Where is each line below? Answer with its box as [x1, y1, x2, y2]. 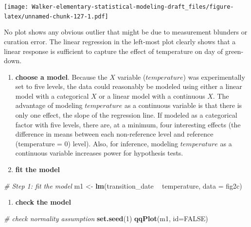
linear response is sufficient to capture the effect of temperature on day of [4, 46, 223, 56]
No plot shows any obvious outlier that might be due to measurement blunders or [4, 27, 248, 37]
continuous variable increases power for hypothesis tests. [15, 148, 183, 158]
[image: [4, 3, 29, 10]
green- [225, 46, 244, 56]
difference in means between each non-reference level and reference [15, 129, 214, 139]
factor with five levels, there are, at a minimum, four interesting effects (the [15, 119, 241, 129]
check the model [15, 197, 72, 207]
